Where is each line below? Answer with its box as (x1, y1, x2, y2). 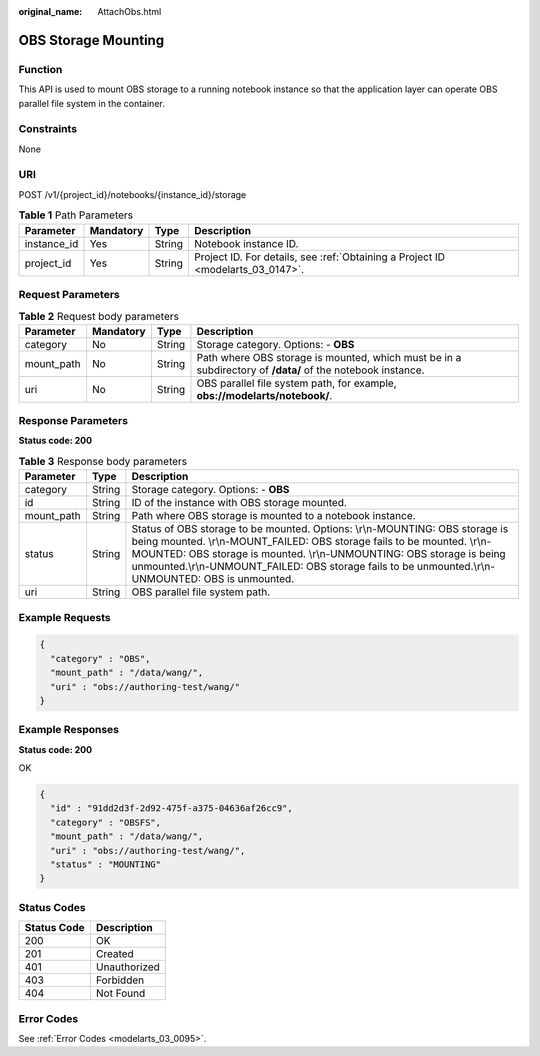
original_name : (18, 6, 83, 17)
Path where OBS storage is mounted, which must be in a (196, 350, 462, 364)
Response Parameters (18, 414, 129, 428)
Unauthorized (95, 960, 160, 974)
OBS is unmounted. (203, 572, 295, 586)
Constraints (18, 122, 78, 136)
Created (95, 947, 134, 961)
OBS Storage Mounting (18, 31, 165, 49)
